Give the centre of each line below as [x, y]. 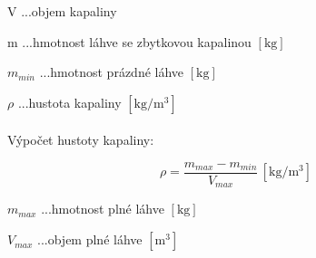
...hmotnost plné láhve [103, 209]
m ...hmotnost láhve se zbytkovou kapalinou [129, 41]
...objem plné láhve [90, 239]
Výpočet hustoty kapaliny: [81, 140]
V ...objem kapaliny [62, 11]
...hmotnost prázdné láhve [112, 72]
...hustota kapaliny [69, 102]
